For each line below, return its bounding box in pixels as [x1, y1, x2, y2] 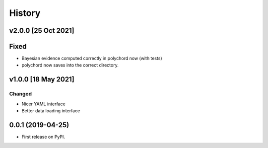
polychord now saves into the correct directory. [21, 62, 119, 68]
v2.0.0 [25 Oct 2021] [9, 26, 74, 35]
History [9, 7, 41, 18]
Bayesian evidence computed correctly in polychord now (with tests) [21, 55, 162, 62]
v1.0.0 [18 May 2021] [9, 75, 74, 84]
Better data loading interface [21, 108, 80, 114]
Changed [9, 90, 32, 97]
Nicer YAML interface [21, 101, 66, 107]
